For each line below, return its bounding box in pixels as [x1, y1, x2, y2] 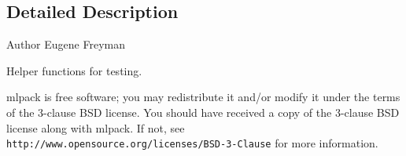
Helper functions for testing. [6, 62, 142, 78]
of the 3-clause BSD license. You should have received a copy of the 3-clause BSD [6, 103, 400, 120]
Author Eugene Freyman [6, 36, 126, 53]
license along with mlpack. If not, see [6, 119, 185, 136]
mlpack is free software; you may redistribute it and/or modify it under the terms [6, 89, 400, 105]
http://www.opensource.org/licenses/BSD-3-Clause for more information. [6, 135, 378, 151]
